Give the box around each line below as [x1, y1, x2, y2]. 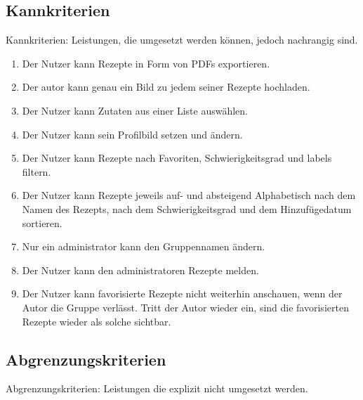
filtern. [22, 164, 51, 179]
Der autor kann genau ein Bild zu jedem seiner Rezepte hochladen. [22, 79, 310, 94]
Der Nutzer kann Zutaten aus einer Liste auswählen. [22, 103, 248, 117]
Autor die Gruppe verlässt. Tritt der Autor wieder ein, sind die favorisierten [22, 299, 349, 314]
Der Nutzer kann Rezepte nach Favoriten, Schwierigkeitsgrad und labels [22, 150, 332, 165]
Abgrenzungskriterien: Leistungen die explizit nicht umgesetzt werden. [6, 381, 308, 396]
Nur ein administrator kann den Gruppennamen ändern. [22, 239, 265, 254]
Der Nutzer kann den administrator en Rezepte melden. [22, 262, 259, 277]
